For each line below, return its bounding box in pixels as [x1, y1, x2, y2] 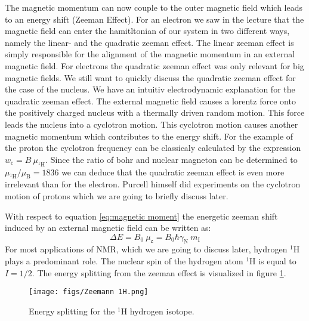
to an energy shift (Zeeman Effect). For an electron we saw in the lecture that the [5, 13, 304, 25]
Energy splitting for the [29, 304, 115, 317]
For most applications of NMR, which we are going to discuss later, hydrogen [5, 243, 288, 255]
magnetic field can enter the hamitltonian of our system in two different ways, [5, 24, 290, 37]
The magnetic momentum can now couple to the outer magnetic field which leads [5, 1, 302, 13]
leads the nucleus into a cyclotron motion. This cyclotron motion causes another [5, 118, 298, 130]
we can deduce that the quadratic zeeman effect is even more [61, 165, 285, 178]
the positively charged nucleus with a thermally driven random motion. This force [5, 106, 305, 119]
